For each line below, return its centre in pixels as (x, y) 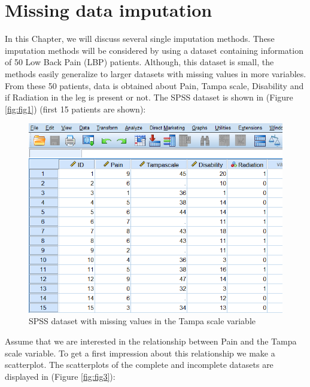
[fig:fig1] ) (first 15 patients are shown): (75, 109)
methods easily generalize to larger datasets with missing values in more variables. (156, 73)
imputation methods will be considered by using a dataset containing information (154, 50)
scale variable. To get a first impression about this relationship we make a (140, 353)
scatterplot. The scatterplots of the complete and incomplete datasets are (139, 365)
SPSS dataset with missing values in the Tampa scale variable (142, 321)
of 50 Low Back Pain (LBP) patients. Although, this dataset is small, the (139, 62)
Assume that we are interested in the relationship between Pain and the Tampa (151, 341)
